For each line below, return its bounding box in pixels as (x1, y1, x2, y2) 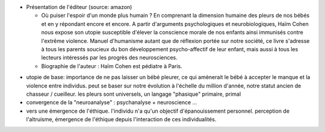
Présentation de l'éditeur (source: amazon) (26, 4, 132, 10)
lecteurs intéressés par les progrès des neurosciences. (41, 54, 178, 61)
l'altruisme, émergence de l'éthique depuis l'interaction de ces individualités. (26, 116, 217, 123)
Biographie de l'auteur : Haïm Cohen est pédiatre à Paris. (41, 62, 183, 69)
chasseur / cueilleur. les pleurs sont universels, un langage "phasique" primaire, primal (26, 90, 241, 98)
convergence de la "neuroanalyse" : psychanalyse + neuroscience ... (26, 99, 197, 106)
